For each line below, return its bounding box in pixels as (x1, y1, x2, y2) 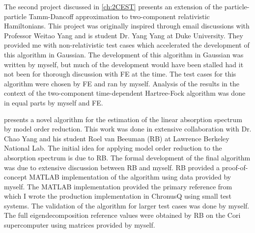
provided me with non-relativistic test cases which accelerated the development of (4, 40, 250, 50)
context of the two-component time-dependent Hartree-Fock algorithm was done (4, 88, 246, 98)
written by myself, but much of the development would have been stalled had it (4, 59, 244, 69)
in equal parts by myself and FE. (4, 97, 103, 107)
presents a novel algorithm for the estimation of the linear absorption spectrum (4, 114, 242, 124)
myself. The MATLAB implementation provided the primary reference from (4, 181, 232, 191)
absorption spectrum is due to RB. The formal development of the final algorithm (4, 152, 251, 162)
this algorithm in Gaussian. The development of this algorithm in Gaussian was (4, 49, 244, 59)
